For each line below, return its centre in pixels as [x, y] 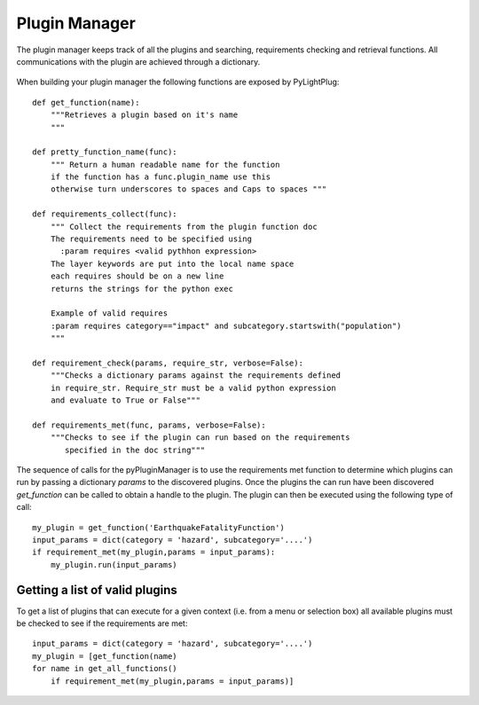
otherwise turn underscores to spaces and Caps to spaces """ [188, 189]
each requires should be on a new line [137, 276]
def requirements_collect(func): [105, 214]
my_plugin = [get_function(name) [105, 656]
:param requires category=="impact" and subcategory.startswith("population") [226, 325]
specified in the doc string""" [135, 450]
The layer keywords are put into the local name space [172, 263]
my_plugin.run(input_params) [114, 564]
